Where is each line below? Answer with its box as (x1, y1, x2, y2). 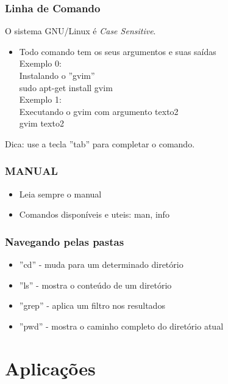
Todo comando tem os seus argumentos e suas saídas (19, 45, 216, 57)
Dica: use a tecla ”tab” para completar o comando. (5, 137, 195, 150)
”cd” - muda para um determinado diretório (19, 258, 183, 271)
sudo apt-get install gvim (19, 81, 113, 94)
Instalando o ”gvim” (19, 69, 95, 81)
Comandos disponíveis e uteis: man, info (19, 208, 169, 221)
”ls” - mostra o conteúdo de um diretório (19, 278, 172, 291)
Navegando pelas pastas (5, 234, 124, 249)
